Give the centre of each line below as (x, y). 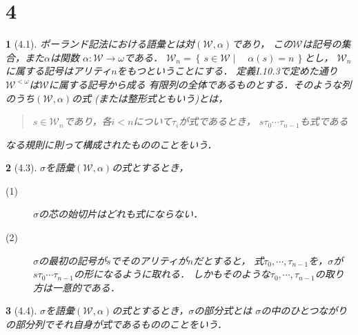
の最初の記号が (72, 260)
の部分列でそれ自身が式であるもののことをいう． (116, 324)
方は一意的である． (77, 287)
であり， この (262, 44)
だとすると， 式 (229, 260)
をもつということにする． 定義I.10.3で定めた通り (227, 71)
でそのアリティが (149, 260)
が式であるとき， (217, 121)
